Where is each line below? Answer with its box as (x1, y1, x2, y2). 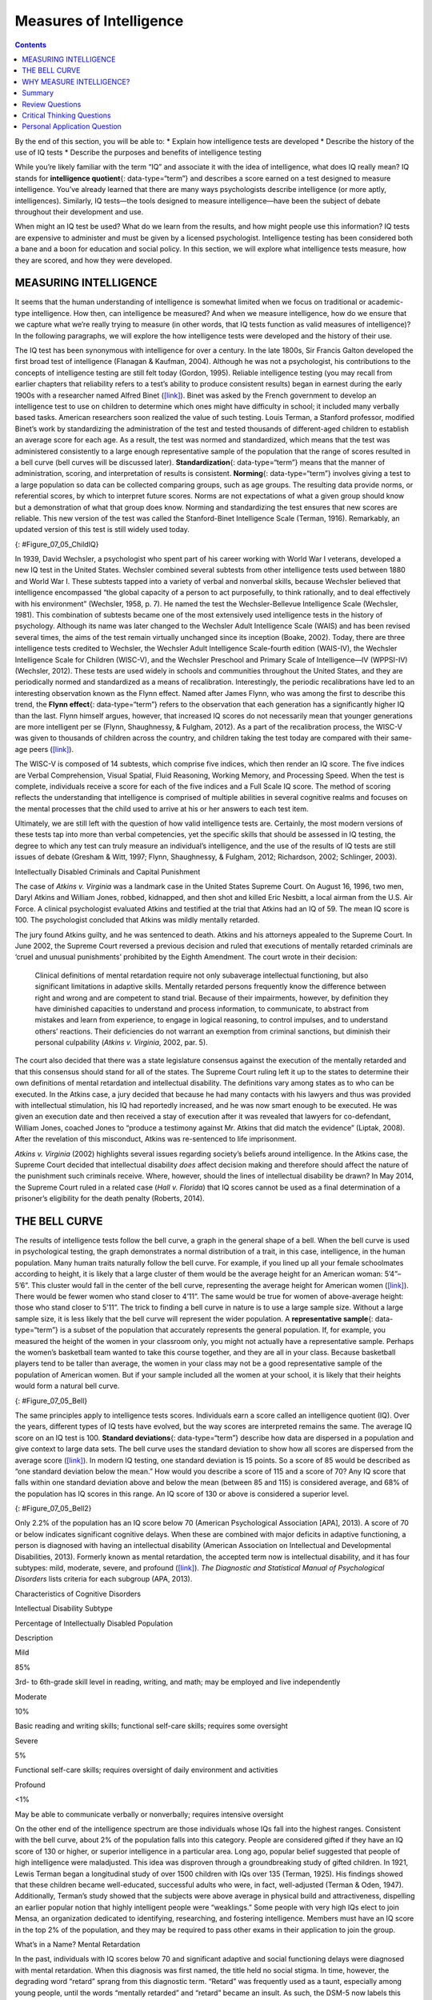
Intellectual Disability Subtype (14, 1604, 114, 1614)
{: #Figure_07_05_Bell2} (14, 1504, 92, 1514)
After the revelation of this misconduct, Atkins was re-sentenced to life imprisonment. (14, 1134, 297, 1144)
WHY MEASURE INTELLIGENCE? (22, 77, 130, 86)
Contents (14, 40, 47, 50)
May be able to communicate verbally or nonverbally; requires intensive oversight (14, 1809, 284, 1819)
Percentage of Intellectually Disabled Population (14, 1618, 174, 1628)
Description (14, 1633, 54, 1642)
